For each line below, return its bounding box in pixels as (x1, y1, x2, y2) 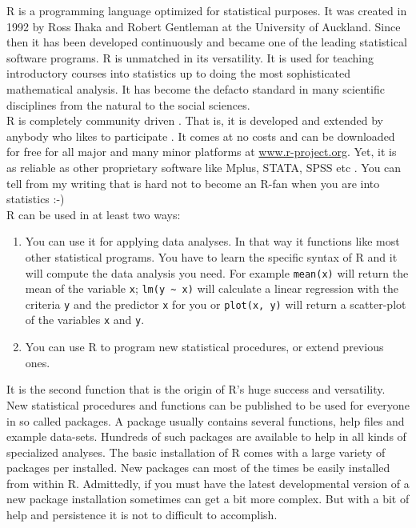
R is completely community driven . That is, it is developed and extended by (6, 112, 384, 129)
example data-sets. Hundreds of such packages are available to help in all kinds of (6, 428, 406, 445)
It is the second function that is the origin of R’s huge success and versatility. (6, 381, 386, 398)
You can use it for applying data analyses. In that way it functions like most (25, 233, 400, 250)
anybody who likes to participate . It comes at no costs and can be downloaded (6, 127, 395, 144)
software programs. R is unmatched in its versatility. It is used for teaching (6, 49, 374, 66)
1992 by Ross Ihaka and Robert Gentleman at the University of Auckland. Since (6, 18, 401, 34)
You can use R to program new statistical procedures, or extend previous (25, 338, 384, 355)
